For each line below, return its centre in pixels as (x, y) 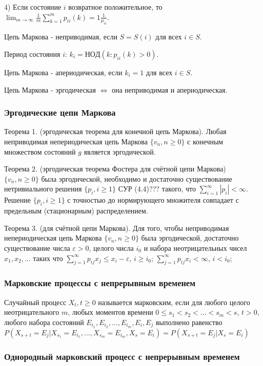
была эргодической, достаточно (190, 238)
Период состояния (32, 53)
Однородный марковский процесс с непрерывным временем (122, 356)
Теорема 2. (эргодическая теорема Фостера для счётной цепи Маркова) (115, 169)
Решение (18, 200)
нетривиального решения (43, 189)
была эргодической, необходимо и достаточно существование (137, 178)
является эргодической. (120, 151)
